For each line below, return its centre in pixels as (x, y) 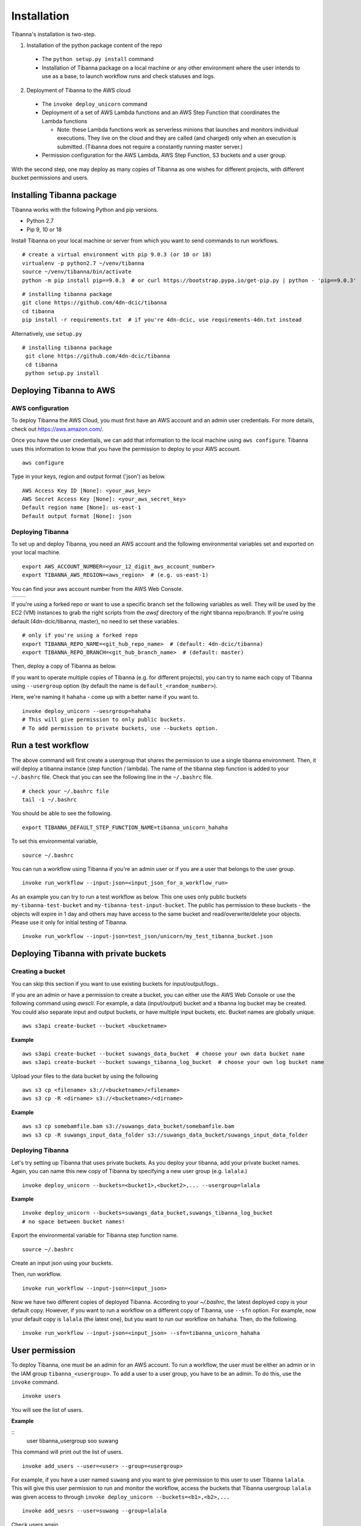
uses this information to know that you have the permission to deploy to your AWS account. (126, 449)
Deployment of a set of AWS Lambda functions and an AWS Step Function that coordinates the (161, 112)
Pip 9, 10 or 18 (44, 230)
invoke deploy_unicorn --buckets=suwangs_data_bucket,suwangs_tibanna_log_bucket (148, 1213)
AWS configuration (40, 408)
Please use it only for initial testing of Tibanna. (69, 922)
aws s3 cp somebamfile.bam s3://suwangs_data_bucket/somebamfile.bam (128, 1126)
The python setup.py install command (98, 59)
